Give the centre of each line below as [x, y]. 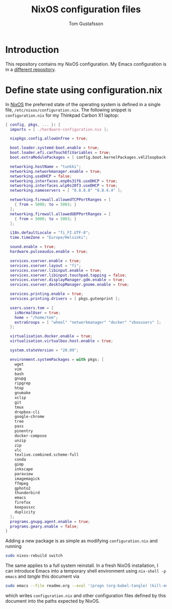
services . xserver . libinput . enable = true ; [56, 270]
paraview [24, 474]
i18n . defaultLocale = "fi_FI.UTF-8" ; [50, 233]
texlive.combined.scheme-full [47, 455]
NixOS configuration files [86, 9]
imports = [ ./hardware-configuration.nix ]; [59, 129]
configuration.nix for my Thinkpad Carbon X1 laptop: [62, 115]
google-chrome [29, 417]
